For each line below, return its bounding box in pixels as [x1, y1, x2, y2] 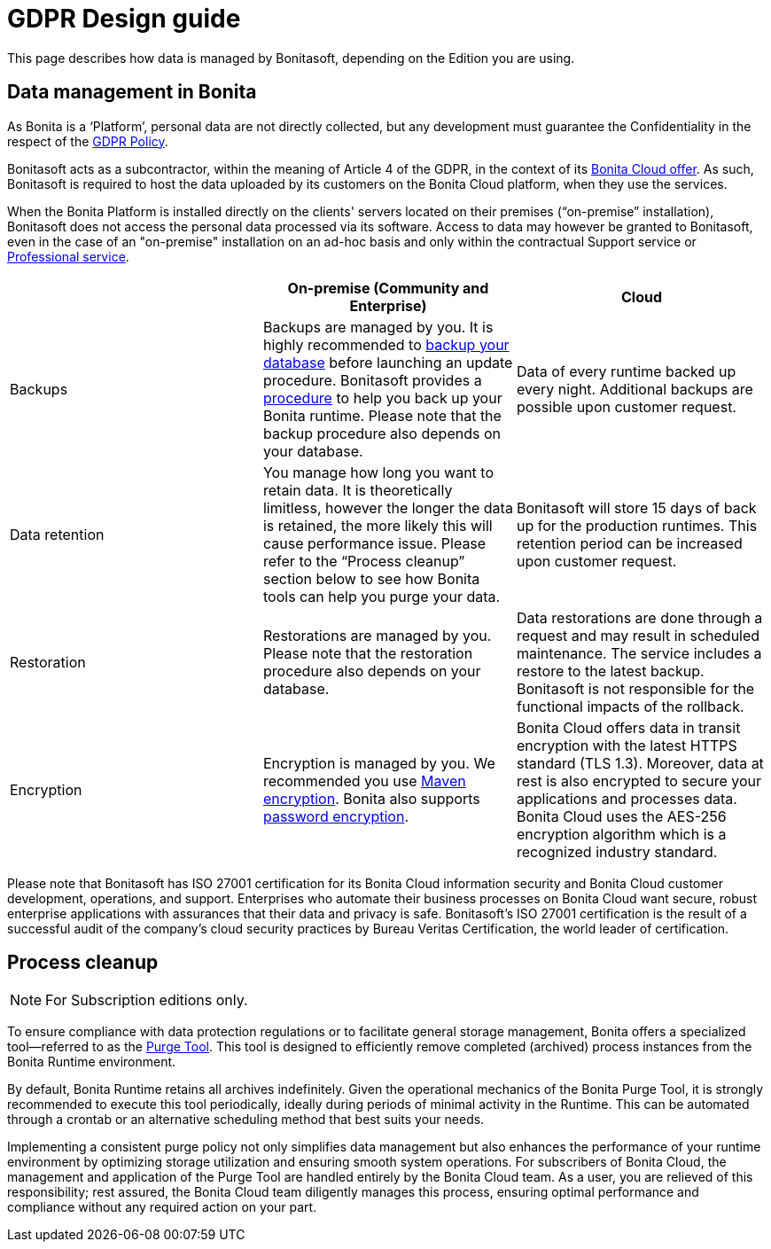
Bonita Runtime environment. [7, 1054, 176, 1070]
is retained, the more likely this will [262, 516, 493, 535]
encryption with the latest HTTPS [516, 736, 737, 754]
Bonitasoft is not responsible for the [516, 679, 755, 698]
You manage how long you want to [262, 463, 495, 481]
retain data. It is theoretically [262, 480, 453, 499]
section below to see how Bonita [262, 569, 480, 588]
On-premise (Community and [287, 278, 489, 297]
